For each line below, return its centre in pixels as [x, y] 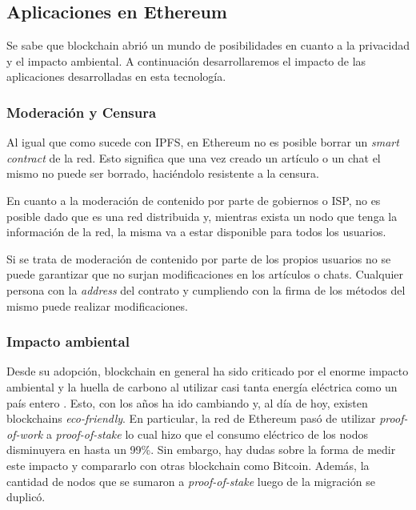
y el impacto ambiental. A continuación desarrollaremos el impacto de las [186, 60]
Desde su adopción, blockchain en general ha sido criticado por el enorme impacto [208, 371]
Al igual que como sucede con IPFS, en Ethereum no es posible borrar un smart [203, 142]
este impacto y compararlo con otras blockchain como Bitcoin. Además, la [188, 465]
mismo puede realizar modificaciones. [97, 305]
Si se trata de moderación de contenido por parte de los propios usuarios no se [199, 258]
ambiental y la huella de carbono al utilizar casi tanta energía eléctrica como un [202, 386]
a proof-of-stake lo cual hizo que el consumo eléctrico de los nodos [207, 434]
